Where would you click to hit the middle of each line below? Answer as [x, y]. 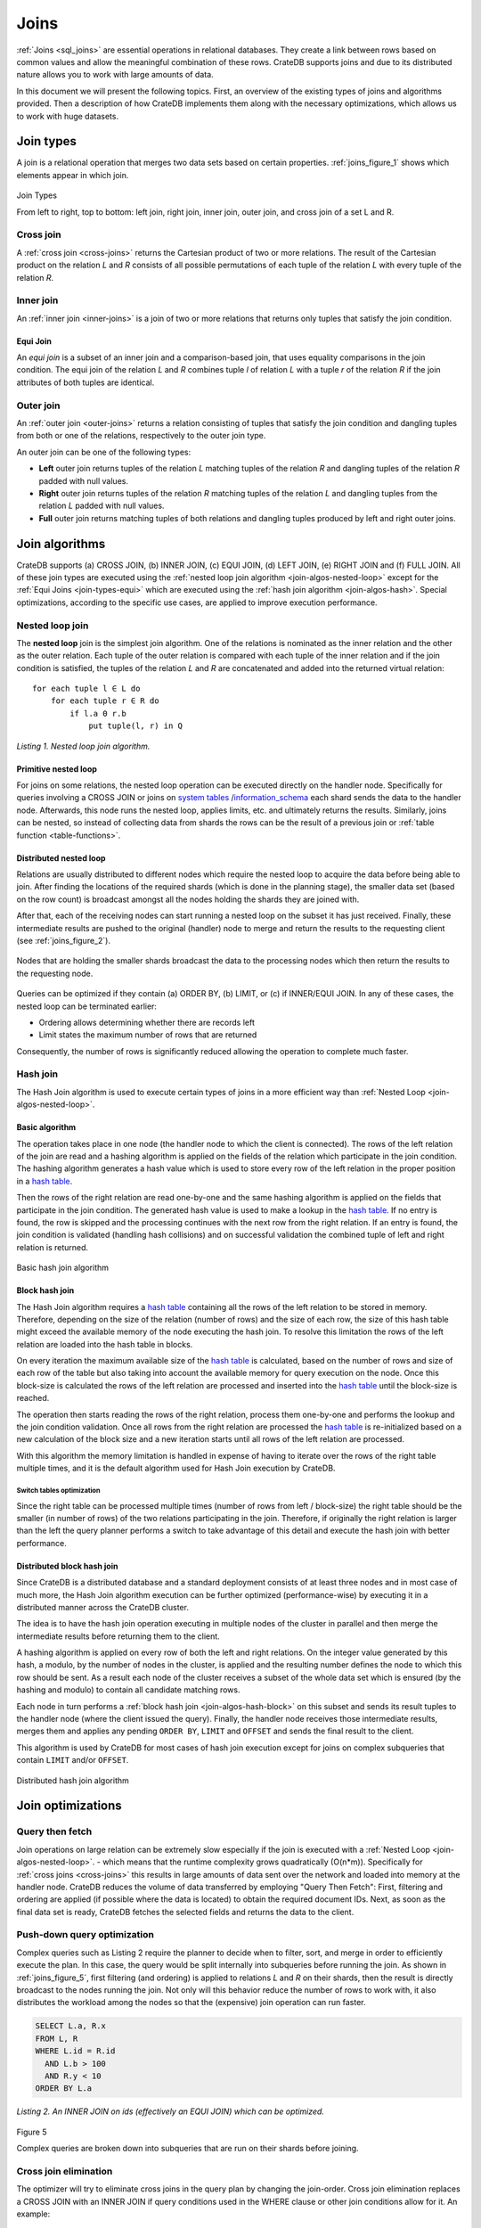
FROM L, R [57, 2038]
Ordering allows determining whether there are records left [147, 1022]
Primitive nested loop [57, 769]
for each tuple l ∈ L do [86, 689]
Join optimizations [69, 1806]
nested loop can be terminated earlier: [87, 1006]
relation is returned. [53, 1247]
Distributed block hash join [67, 1566]
